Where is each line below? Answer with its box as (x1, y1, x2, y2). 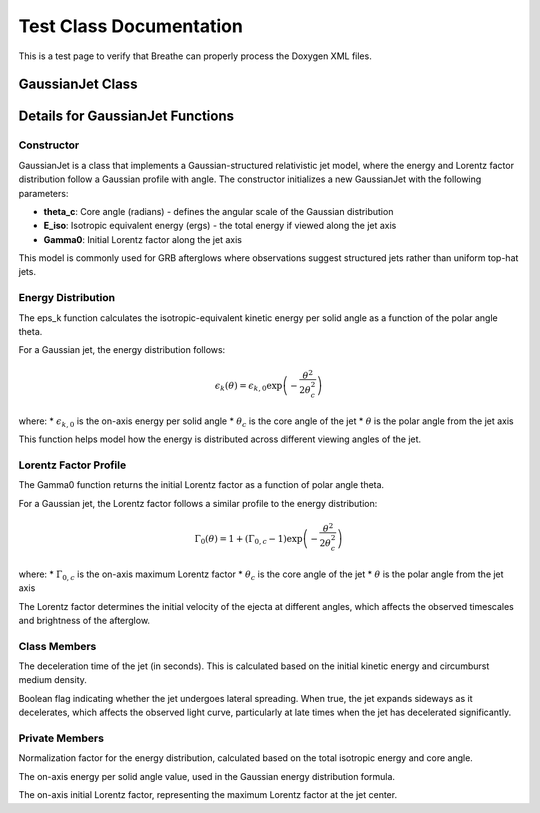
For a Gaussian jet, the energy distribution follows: (18, 344, 226, 356)
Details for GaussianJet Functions (18, 108, 235, 125)
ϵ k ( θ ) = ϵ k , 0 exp (214, 380, 283, 393)
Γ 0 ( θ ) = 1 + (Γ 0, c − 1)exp (194, 533, 303, 547)
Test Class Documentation (18, 15, 244, 37)
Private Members (18, 731, 105, 745)
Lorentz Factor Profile (18, 458, 127, 472)
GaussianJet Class (18, 76, 138, 93)
